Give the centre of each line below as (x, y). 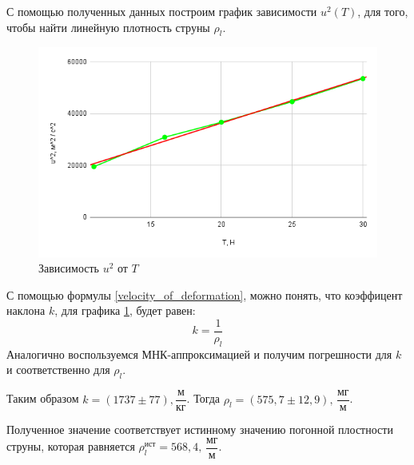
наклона (26, 310)
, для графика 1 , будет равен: (125, 310)
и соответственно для (58, 370)
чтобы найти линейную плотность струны (108, 27)
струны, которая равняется (71, 446)
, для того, (383, 11)
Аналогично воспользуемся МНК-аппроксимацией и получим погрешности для (199, 354)
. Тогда (203, 398)
